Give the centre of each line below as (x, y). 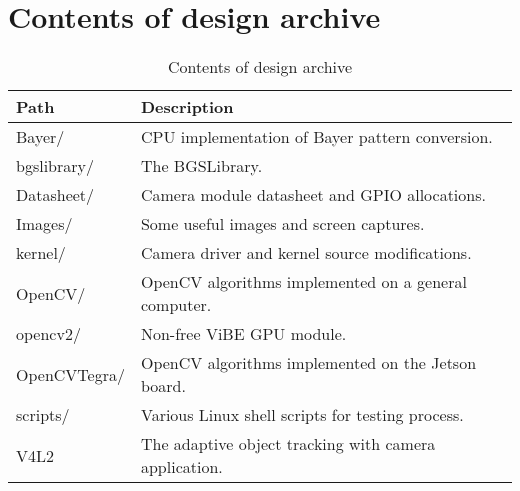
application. (181, 467)
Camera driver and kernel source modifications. (306, 253)
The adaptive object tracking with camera (288, 444)
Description (187, 107)
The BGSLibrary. (201, 166)
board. (163, 386)
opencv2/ (48, 334)
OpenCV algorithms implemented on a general (303, 282)
